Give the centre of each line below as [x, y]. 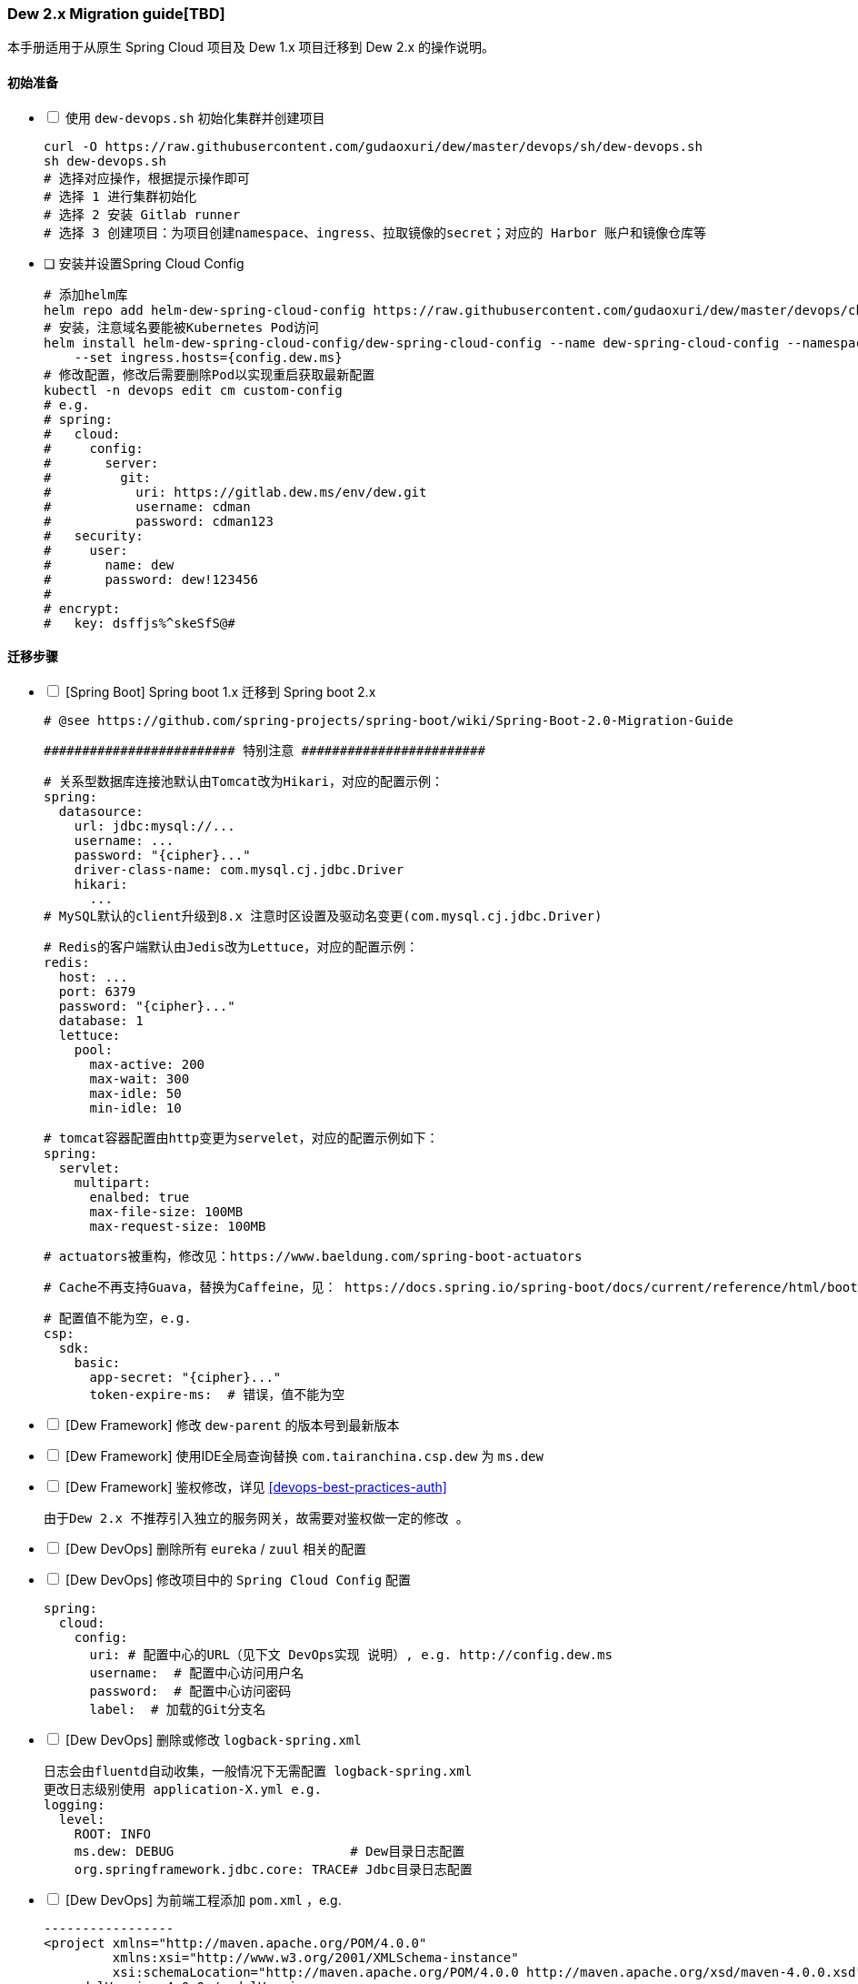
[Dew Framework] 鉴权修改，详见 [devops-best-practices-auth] [256, 1486]
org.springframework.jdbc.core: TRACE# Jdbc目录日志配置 [273, 1869]
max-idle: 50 [135, 1093]
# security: [94, 535]
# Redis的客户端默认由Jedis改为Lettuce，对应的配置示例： [231, 947]
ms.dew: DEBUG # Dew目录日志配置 [269, 1851]
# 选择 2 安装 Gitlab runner [142, 214]
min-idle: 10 [135, 1108]
